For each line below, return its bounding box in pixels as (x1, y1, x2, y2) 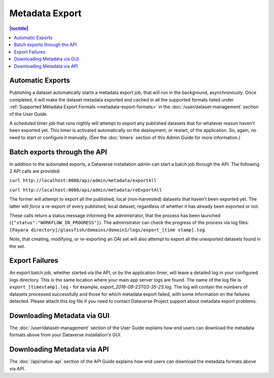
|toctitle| (9, 25, 28, 31)
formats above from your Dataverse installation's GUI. (9, 332, 122, 338)
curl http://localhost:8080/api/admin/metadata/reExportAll (9, 187, 162, 193)
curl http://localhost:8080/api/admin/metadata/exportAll (9, 178, 157, 184)
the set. (9, 243, 25, 249)
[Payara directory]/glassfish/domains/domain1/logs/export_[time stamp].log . (9, 226, 207, 233)
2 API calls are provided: (9, 168, 61, 175)
